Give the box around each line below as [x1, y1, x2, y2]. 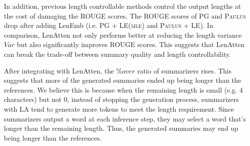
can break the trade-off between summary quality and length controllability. [4, 49, 231, 59]
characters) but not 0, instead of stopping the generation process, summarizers [4, 94, 239, 104]
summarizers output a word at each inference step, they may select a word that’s [4, 113, 246, 123]
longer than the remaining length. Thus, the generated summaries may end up [4, 123, 238, 133]
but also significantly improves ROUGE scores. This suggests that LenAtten [17, 39, 245, 49]
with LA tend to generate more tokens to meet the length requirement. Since [4, 103, 234, 114]
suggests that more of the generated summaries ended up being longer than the [4, 75, 241, 85]
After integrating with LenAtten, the [4, 65, 114, 75]
